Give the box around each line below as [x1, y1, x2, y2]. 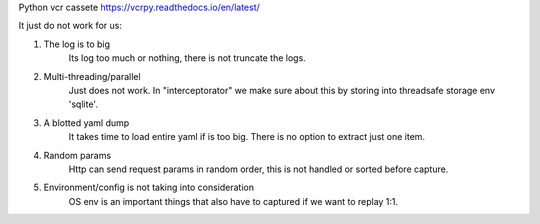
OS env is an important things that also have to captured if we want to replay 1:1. [68, 195, 399, 207]
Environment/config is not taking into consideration [43, 181, 255, 194]
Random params [43, 149, 112, 161]
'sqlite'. [68, 98, 99, 110]
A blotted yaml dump [43, 116, 130, 129]
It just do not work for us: [18, 20, 122, 32]
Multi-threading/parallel [43, 70, 141, 82]
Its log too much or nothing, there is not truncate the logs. [68, 52, 307, 64]
